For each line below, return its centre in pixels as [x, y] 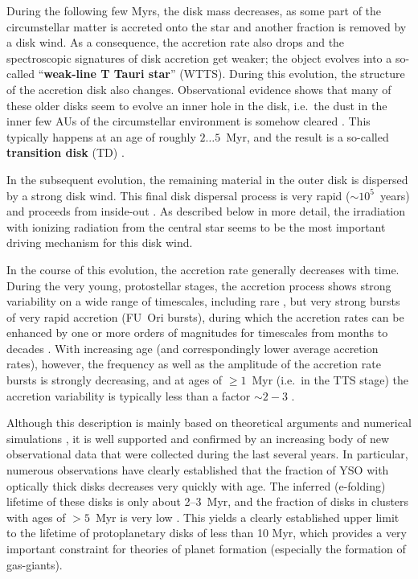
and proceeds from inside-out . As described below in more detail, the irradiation [206, 211]
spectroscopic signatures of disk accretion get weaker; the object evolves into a [199, 57]
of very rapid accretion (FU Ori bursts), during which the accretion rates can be [205, 316]
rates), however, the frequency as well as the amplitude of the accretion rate [194, 364]
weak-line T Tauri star [107, 74]
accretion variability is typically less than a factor [129, 395]
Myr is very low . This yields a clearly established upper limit [247, 517]
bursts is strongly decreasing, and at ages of [115, 380]
